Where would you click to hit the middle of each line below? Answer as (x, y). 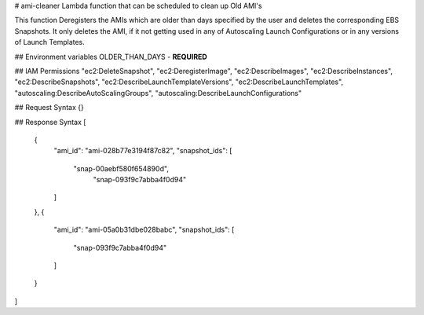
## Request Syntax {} (49, 108)
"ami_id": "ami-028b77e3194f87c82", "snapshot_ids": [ (143, 151)
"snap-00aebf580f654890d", (121, 168)
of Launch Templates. (50, 42)
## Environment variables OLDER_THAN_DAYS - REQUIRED (111, 57)
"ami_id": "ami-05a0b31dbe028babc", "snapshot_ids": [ (144, 230)
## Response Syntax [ (50, 122)
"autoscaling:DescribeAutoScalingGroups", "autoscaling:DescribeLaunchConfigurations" (158, 93)
